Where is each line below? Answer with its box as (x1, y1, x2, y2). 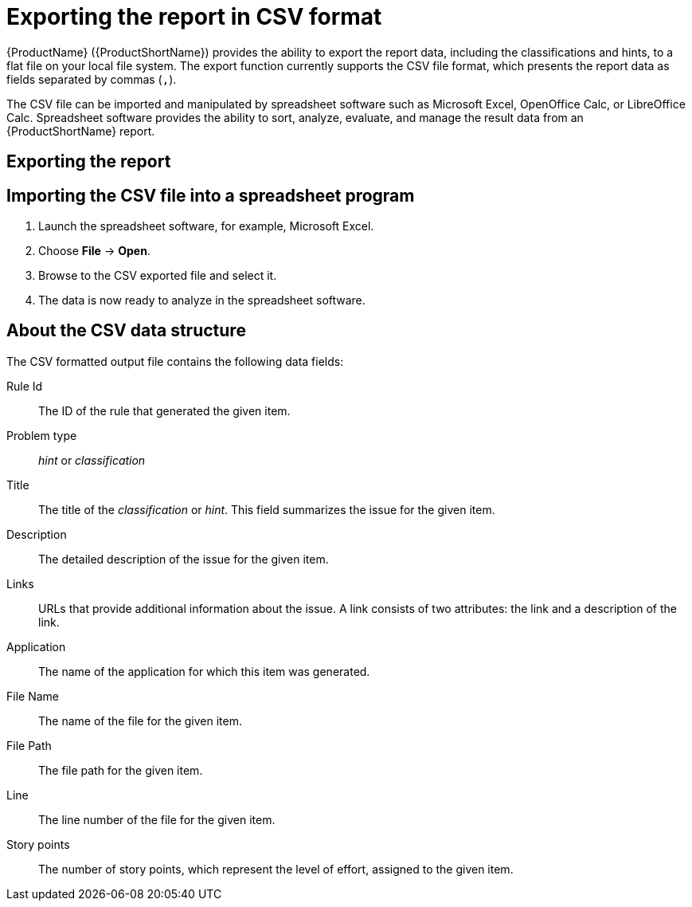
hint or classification (38, 453, 146, 467)
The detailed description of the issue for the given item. (38, 552, 329, 566)
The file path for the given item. (38, 763, 203, 777)
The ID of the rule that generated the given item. (38, 403, 291, 418)
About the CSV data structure (6, 320, 246, 341)
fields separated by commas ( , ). (6, 72, 177, 86)
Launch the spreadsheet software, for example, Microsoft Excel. (38, 219, 374, 234)
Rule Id (6, 379, 43, 393)
